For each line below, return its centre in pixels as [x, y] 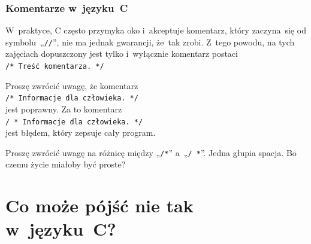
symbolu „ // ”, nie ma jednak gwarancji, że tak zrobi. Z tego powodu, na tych [150, 42]
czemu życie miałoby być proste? [66, 164]
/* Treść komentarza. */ [55, 67]
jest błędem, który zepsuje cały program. [81, 132]
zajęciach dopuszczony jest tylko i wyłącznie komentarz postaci [122, 54]
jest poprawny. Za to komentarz [64, 109]
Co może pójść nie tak [99, 205]
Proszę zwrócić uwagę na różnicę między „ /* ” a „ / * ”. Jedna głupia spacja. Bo [151, 152]
